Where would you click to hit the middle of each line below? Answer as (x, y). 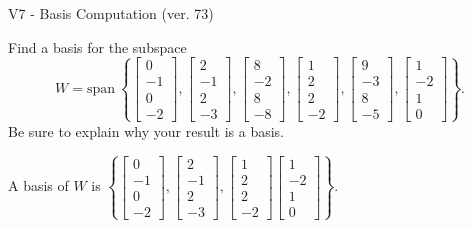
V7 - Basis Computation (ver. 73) (111, 13)
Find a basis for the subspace (97, 46)
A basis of (38, 185)
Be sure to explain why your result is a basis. (146, 130)
